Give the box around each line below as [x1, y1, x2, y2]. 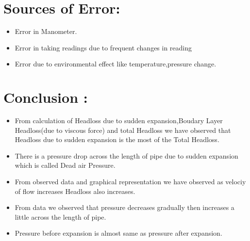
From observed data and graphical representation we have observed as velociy [15, 177, 246, 186]
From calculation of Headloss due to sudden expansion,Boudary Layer [15, 115, 223, 126]
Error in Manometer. [15, 26, 77, 36]
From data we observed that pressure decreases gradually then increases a [15, 202, 234, 212]
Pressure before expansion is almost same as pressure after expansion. [15, 228, 222, 238]
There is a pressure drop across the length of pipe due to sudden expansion [15, 150, 238, 161]
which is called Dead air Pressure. [15, 160, 116, 170]
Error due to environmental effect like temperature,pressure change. [15, 59, 217, 69]
